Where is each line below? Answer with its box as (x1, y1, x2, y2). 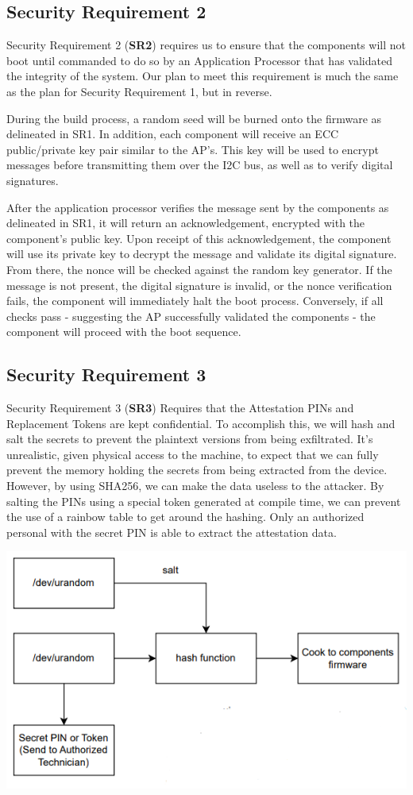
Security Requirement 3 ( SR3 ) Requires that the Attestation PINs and (6, 399, 354, 416)
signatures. (6, 172, 59, 188)
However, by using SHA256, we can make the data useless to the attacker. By (6, 477, 384, 494)
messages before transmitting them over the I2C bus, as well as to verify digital (6, 156, 393, 173)
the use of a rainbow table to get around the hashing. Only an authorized (6, 508, 365, 525)
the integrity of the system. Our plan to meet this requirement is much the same (6, 68, 399, 84)
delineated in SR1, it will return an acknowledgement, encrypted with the (6, 214, 365, 231)
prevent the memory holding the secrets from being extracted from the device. (6, 461, 388, 478)
